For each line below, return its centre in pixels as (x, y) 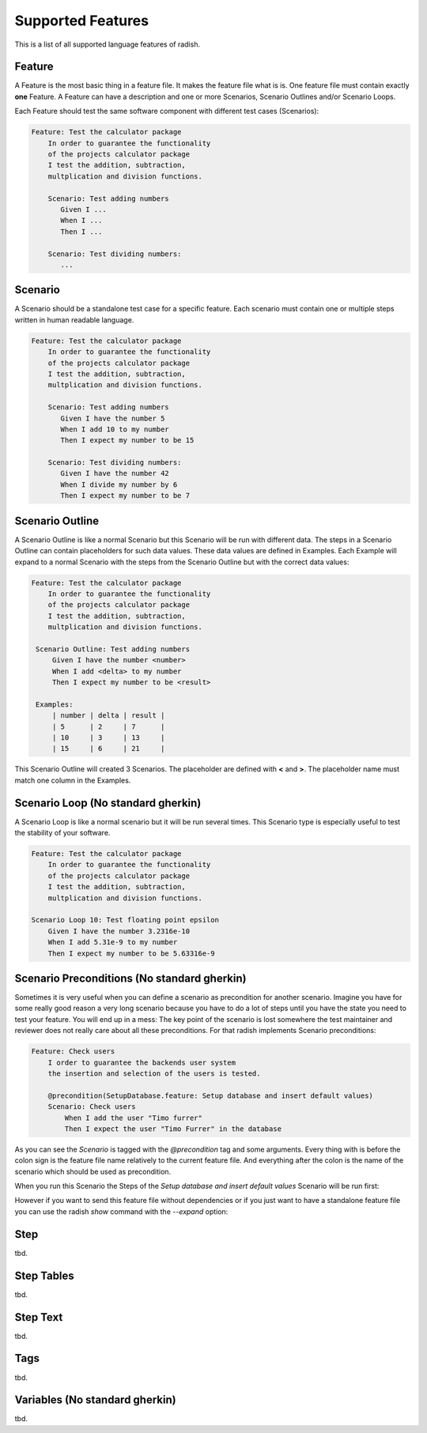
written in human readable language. (74, 319)
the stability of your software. (62, 833)
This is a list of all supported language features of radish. (108, 44)
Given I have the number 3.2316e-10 (119, 931)
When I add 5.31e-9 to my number (113, 942)
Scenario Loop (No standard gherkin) (108, 803)
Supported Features (82, 21)
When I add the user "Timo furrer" (134, 1118)
